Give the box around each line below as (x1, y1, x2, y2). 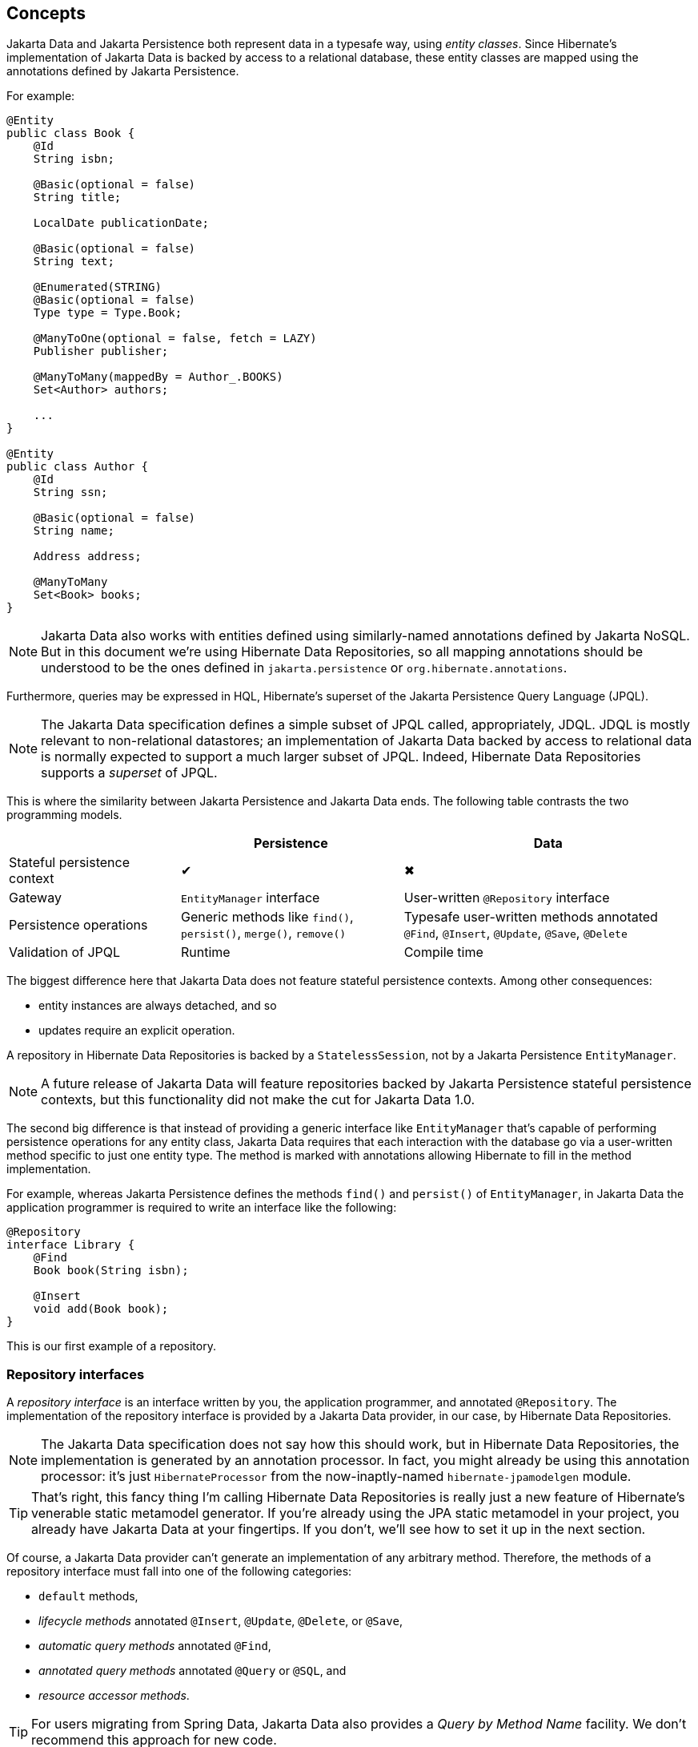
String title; (33, 191, 122, 204)
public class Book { (6, 127, 135, 140)
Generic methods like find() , (181, 909, 354, 926)
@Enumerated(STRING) (33, 280, 162, 294)
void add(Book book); (33, 1302, 169, 1316)
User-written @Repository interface (403, 890, 610, 906)
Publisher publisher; (33, 345, 169, 358)
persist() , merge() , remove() (181, 925, 347, 942)
